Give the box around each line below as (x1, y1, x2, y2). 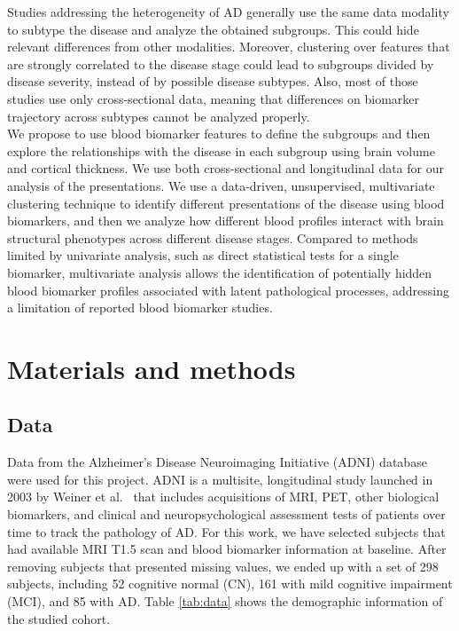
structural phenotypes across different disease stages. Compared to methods (7, 228, 418, 247)
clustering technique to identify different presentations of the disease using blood (7, 193, 445, 212)
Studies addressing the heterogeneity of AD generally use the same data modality (7, 3, 449, 20)
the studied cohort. (7, 609, 111, 627)
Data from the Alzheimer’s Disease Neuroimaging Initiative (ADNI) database (7, 453, 427, 471)
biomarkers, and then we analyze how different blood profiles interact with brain (7, 211, 444, 230)
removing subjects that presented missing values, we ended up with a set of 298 (7, 556, 439, 575)
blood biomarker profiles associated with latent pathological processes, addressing (7, 280, 449, 299)
